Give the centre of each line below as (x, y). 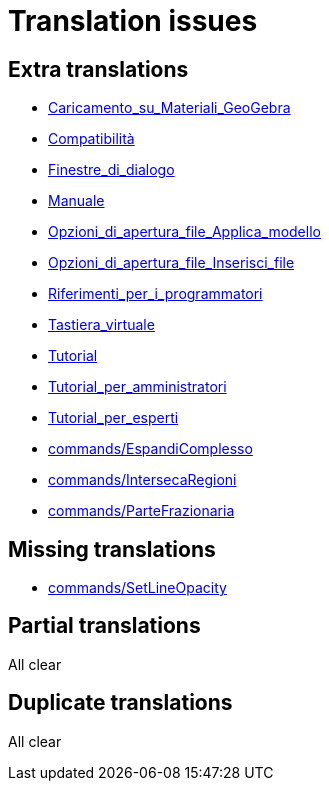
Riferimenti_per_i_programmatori (155, 294)
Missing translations (112, 549)
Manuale (76, 201)
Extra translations (98, 69)
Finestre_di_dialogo (111, 170)
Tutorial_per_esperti (113, 418)
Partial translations (104, 626)
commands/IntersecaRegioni (142, 480)
